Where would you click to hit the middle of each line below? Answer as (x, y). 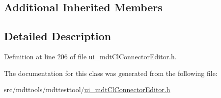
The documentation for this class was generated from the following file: (111, 73)
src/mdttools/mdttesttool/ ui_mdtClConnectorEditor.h (87, 89)
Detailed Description (58, 36)
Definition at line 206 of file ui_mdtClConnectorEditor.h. (90, 56)
